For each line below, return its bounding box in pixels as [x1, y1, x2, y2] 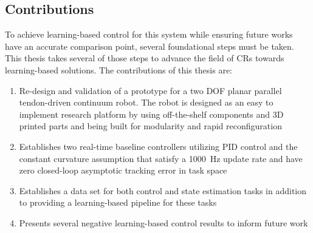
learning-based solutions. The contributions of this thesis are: [5, 63, 233, 76]
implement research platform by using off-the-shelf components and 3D [19, 107, 284, 120]
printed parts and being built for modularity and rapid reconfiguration [19, 120, 282, 132]
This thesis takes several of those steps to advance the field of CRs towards [5, 52, 284, 64]
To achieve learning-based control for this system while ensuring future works [5, 28, 293, 41]
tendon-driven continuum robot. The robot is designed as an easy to [19, 96, 273, 109]
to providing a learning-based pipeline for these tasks [19, 196, 217, 209]
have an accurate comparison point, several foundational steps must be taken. [5, 39, 294, 52]
